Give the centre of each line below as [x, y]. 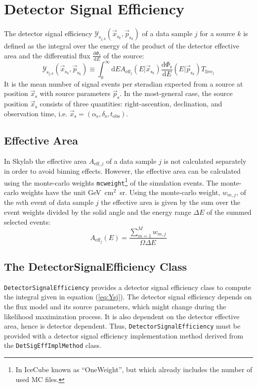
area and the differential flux [47, 55]
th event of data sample [58, 202]
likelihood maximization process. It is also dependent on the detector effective [122, 316]
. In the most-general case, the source [176, 93]
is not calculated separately [205, 161]
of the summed [229, 212]
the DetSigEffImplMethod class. [53, 345]
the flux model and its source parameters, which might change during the [115, 306]
